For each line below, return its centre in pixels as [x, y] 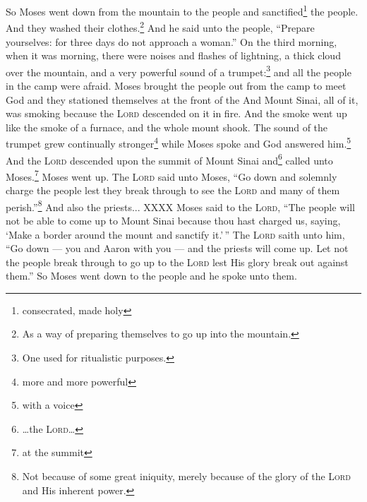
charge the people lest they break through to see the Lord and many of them [173, 190]
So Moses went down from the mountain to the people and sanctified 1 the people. [182, 10]
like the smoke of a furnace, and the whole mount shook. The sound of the [167, 127]
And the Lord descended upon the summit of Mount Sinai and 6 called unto [169, 159]
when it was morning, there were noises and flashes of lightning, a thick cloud [173, 55]
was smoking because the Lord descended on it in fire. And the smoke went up [176, 113]
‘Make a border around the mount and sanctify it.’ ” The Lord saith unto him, [175, 234]
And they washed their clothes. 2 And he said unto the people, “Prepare [160, 26]
